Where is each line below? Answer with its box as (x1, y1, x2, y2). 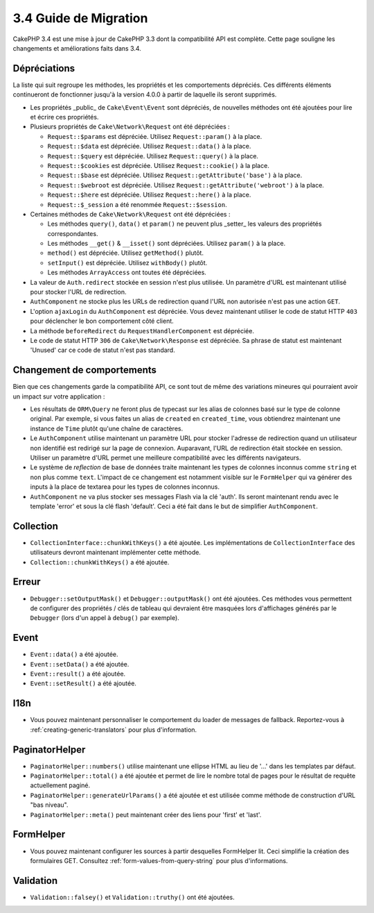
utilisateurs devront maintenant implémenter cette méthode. (30, 548, 201, 557)
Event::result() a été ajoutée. (30, 670, 126, 678)
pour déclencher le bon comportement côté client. (30, 317, 175, 326)
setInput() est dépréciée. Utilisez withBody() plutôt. (47, 258, 208, 267)
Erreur (12, 576, 41, 588)
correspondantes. (47, 229, 98, 237)
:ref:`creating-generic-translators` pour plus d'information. (30, 726, 197, 734)
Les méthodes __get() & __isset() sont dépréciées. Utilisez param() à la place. (47, 240, 286, 248)
